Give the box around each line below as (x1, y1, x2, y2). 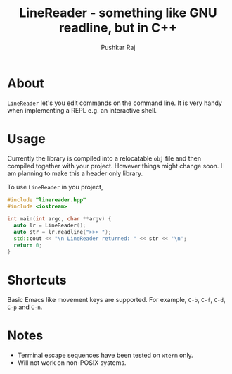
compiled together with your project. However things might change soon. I (7, 161, 223, 170)
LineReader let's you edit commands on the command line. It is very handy (7, 99, 223, 107)
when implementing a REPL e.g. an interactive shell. (7, 106, 157, 114)
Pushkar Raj (101, 43, 136, 51)
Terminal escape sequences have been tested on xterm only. (17, 351, 193, 359)
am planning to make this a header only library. (7, 169, 143, 177)
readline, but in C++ (58, 20, 178, 36)
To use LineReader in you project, (7, 182, 103, 191)
